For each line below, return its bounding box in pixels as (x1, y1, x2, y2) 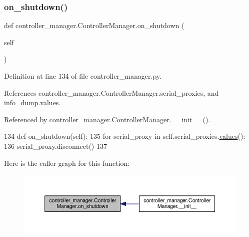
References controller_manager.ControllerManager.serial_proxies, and (4, 87, 219, 98)
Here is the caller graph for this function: (4, 157, 130, 168)
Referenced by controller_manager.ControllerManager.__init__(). (4, 114, 210, 124)
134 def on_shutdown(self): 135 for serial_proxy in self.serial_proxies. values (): (4, 131, 245, 141)
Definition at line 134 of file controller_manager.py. (4, 71, 161, 81)
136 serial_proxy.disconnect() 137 (4, 140, 107, 151)
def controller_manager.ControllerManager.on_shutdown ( (4, 20, 184, 31)
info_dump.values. (4, 97, 61, 108)
